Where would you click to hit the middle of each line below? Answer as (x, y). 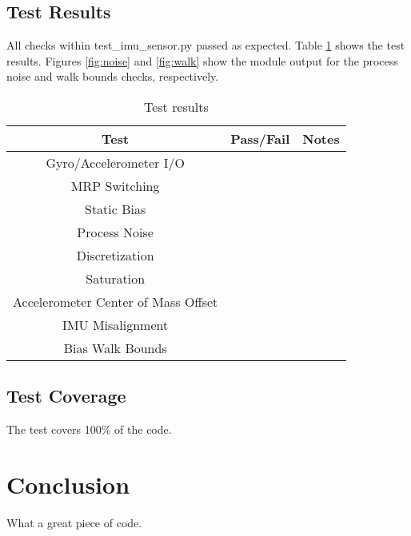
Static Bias (116, 208)
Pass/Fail (260, 138)
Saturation (116, 278)
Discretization (115, 255)
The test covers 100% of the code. (89, 429)
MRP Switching (115, 185)
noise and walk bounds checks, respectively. (113, 76)
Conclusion (68, 484)
